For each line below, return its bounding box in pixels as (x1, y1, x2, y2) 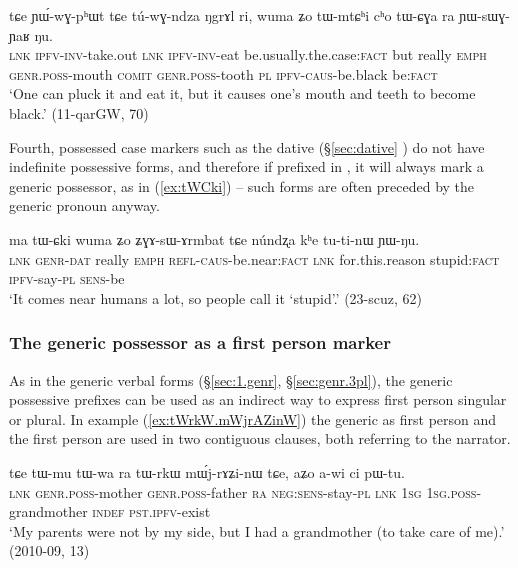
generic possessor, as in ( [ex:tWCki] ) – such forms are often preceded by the (9, 175, 475, 196)
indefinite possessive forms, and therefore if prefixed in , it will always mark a (9, 156, 484, 177)
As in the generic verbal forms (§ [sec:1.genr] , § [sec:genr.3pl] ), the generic (9, 369, 453, 390)
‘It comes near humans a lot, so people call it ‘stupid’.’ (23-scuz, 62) (9, 287, 422, 308)
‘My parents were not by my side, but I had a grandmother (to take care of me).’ (9, 520, 505, 541)
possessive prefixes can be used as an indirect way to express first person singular (9, 389, 507, 410)
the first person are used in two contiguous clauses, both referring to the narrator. (9, 428, 511, 449)
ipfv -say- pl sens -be (9, 268, 125, 289)
